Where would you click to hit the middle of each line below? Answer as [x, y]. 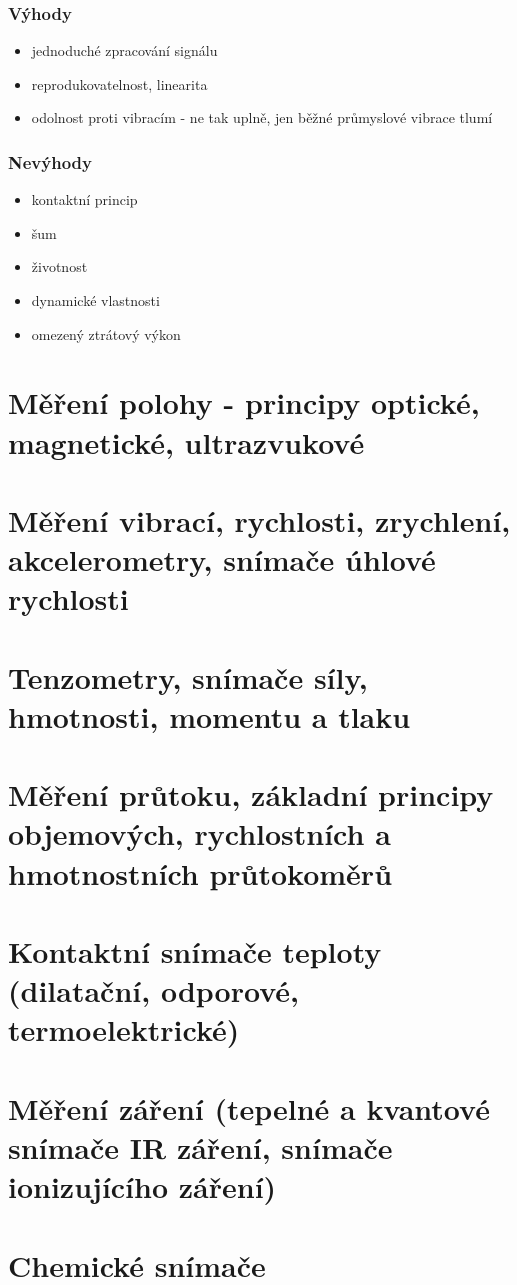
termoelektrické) [124, 1029]
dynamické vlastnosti [95, 300]
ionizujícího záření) [142, 1186]
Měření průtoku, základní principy [251, 794]
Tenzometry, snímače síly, [188, 676]
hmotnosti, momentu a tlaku [209, 715]
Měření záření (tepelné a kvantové [249, 1107]
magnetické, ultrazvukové [186, 441]
